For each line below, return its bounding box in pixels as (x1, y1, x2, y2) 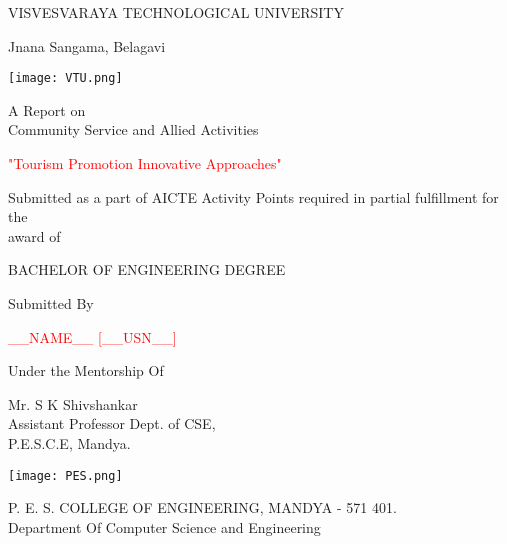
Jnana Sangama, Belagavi (8, 35, 166, 56)
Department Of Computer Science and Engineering (8, 516, 321, 537)
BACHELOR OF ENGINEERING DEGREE (8, 259, 286, 280)
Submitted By (8, 293, 94, 313)
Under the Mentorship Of (8, 360, 164, 381)
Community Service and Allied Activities (8, 119, 259, 140)
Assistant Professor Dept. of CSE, (8, 413, 216, 434)
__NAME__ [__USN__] (8, 326, 177, 347)
